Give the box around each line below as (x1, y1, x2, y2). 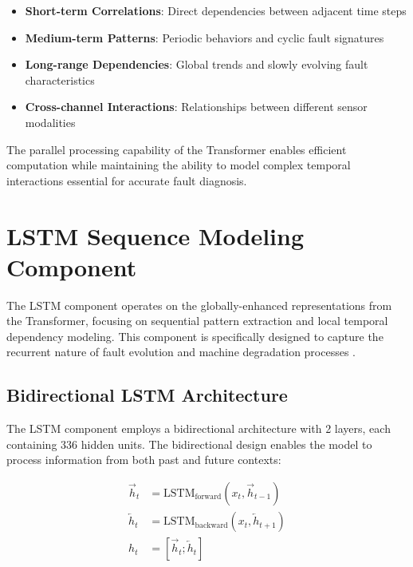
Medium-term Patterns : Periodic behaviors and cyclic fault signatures (25, 29, 384, 46)
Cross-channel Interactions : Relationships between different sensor (25, 98, 368, 115)
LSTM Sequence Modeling (6, 219, 305, 252)
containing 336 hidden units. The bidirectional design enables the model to (6, 435, 372, 452)
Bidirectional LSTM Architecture (6, 383, 288, 407)
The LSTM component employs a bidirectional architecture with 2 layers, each (6, 420, 391, 437)
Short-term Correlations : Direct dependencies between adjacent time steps (25, 2, 407, 18)
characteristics (25, 71, 95, 88)
